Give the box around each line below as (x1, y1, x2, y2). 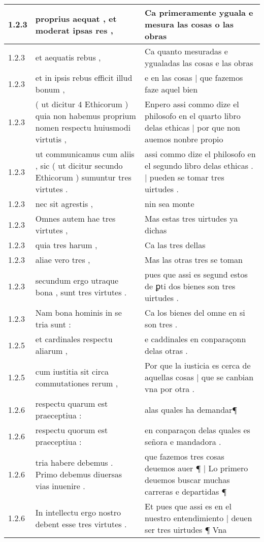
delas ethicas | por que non (145, 122, 240, 133)
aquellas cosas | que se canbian (145, 371, 254, 383)
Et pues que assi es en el (145, 500, 232, 512)
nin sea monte (145, 198, 194, 209)
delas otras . (145, 345, 188, 356)
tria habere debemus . (35, 456, 113, 468)
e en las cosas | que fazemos (145, 72, 243, 83)
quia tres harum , (35, 239, 97, 251)
